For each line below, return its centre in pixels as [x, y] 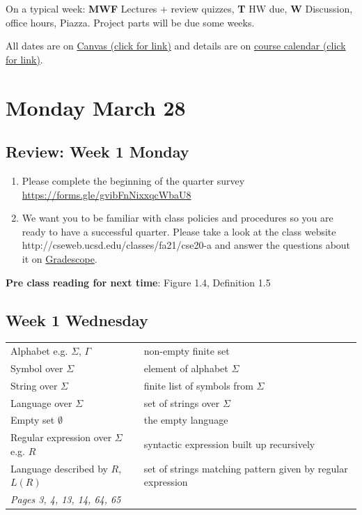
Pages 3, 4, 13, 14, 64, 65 [66, 499]
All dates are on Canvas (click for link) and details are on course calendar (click [176, 46]
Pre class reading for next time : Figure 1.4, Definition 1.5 [138, 282]
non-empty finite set [187, 351]
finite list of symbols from [198, 385]
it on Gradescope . [60, 258]
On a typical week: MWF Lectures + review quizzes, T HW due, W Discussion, [179, 8]
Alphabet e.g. [39, 351]
